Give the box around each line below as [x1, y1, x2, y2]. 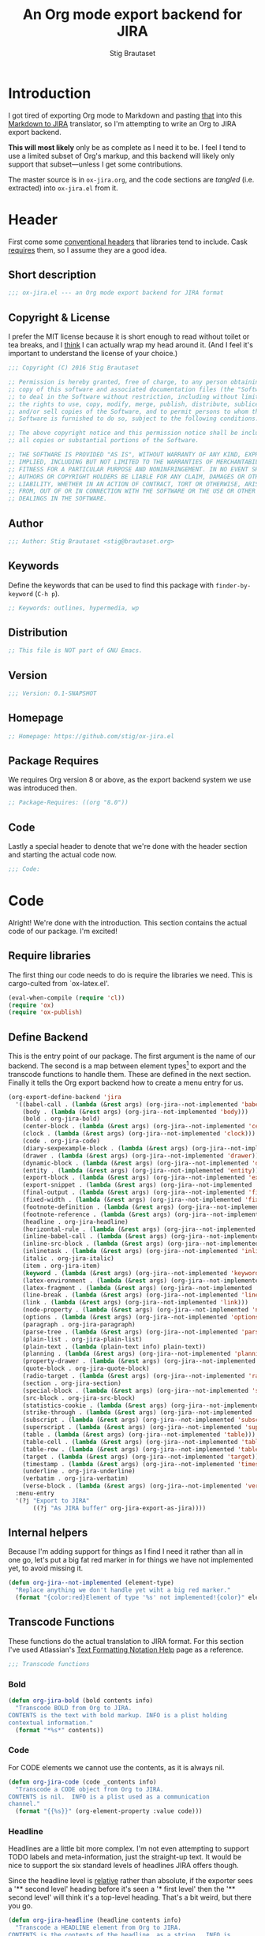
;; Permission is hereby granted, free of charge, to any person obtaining [8, 378, 263, 386]
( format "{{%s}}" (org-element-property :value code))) [15, 1807, 203, 1815]
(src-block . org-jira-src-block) [22, 1394, 136, 1402]
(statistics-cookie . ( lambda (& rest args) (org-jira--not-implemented [22, 1401, 263, 1409]
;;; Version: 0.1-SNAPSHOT [8, 689, 97, 697]
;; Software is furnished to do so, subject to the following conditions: [8, 415, 259, 423]
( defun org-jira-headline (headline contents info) [8, 1916, 181, 1924]
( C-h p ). [35, 588, 61, 598]
